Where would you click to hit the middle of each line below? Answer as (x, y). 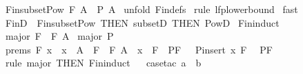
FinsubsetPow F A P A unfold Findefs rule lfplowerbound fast (151, 9)
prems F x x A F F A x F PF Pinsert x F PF (139, 49)
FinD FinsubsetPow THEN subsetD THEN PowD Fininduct (142, 22)
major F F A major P (59, 36)
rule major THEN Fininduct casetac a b (103, 63)
